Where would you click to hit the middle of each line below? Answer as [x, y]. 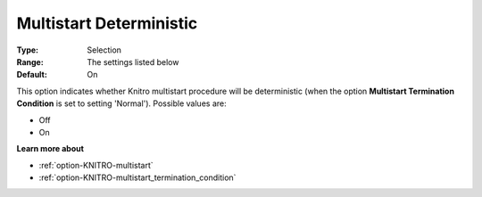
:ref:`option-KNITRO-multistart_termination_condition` [137, 177]
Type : [28, 50]
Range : [30, 62]
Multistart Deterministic [107, 23]
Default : [32, 75]
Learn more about [50, 149]
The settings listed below [133, 62]
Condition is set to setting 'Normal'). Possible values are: [121, 103]
